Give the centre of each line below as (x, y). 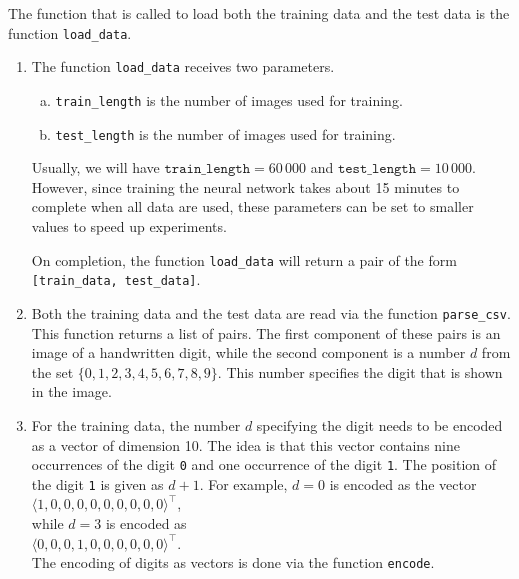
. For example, (243, 483)
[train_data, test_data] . (116, 279)
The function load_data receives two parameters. (183, 66)
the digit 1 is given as (97, 483)
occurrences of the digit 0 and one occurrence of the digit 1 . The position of (264, 464)
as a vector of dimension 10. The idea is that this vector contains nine (245, 444)
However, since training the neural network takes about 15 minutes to (245, 186)
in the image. (71, 391)
